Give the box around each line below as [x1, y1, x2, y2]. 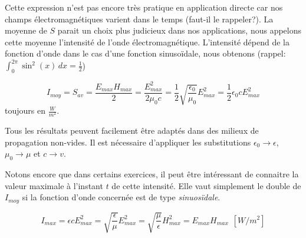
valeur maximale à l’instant [5, 179, 103, 191]
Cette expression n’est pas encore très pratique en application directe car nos [5, 1, 283, 13]
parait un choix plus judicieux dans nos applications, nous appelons [57, 24, 302, 37]
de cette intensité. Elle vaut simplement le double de [111, 179, 301, 191]
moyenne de [5, 24, 47, 37]
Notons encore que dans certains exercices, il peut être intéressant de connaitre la [5, 168, 299, 180]
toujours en [5, 104, 45, 117]
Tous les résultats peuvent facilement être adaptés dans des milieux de [5, 124, 259, 137]
